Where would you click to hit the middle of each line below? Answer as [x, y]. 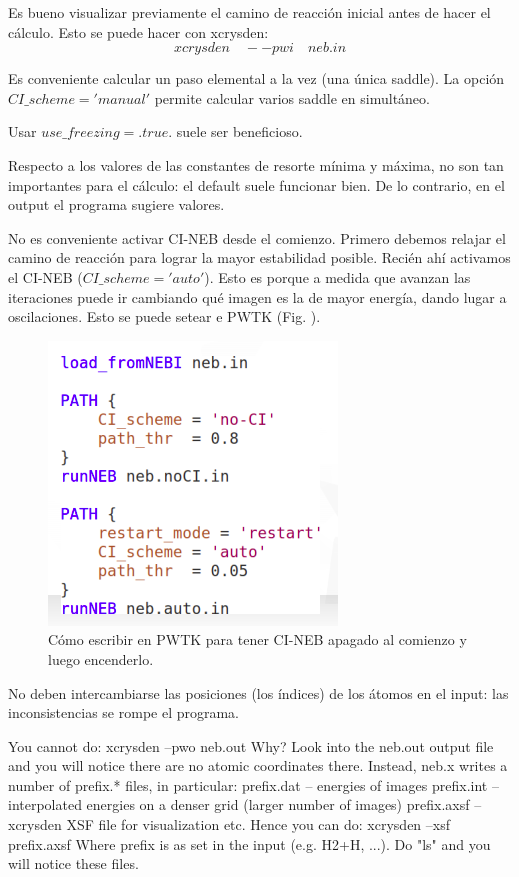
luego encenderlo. [101, 658]
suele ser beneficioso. [239, 131]
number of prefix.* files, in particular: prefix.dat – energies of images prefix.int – [253, 784]
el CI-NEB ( [45, 276]
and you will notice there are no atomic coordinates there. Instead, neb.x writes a [258, 765]
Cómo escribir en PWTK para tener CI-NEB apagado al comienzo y [257, 639]
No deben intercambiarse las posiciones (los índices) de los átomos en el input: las [258, 692]
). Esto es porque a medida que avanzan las [337, 276]
